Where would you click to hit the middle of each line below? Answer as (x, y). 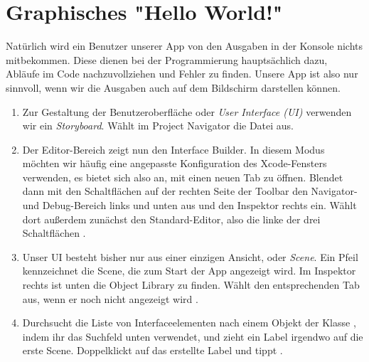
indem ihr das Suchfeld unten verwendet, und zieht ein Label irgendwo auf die (193, 336)
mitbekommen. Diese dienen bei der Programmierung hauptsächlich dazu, (167, 59)
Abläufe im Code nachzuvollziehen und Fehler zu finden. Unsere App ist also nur (182, 74)
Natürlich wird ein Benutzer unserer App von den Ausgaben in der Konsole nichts (184, 46)
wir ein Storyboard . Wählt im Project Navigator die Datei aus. (158, 126)
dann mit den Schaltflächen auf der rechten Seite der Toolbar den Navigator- (190, 191)
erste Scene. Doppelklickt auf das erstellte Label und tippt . (153, 350)
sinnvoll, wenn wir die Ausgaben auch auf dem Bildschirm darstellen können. (173, 87)
